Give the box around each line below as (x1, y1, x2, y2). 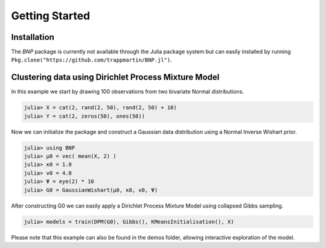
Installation (11, 32, 54, 42)
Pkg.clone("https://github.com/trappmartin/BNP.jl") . (11, 56, 172, 63)
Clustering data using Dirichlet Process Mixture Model (11, 72, 220, 83)
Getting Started (11, 9, 91, 22)
